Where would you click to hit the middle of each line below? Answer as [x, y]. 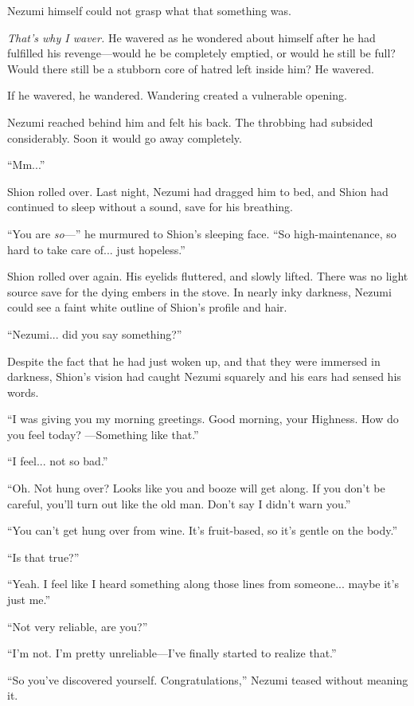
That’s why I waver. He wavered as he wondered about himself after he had [191, 37]
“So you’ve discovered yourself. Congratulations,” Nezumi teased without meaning [208, 679]
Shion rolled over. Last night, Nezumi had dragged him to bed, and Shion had [198, 191]
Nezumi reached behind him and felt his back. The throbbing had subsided [190, 122]
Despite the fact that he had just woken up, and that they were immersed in [194, 361]
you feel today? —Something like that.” [103, 434]
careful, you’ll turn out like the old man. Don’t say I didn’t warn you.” [179, 503]
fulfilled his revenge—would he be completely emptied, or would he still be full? [201, 53]
